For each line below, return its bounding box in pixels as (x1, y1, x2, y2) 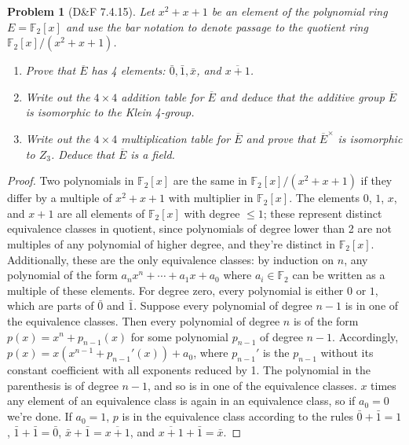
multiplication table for (121, 130, 231, 146)
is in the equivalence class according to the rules (122, 408, 353, 425)
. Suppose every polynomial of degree (133, 297, 312, 314)
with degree (184, 204, 240, 221)
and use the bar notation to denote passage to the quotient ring (65, 18, 368, 35)
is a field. (130, 145, 175, 162)
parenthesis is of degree (7, 377, 119, 393)
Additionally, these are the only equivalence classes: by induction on (7, 251, 334, 267)
